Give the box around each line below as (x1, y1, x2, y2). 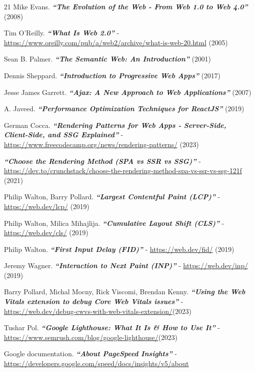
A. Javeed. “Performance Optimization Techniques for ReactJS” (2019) (4, 103, 244, 114)
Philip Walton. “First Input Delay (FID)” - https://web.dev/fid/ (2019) (4, 244, 234, 254)
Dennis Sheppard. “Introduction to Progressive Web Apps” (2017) (4, 70, 221, 80)
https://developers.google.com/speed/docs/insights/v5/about (4, 358, 189, 369)
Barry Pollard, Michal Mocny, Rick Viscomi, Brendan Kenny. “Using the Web (4, 286, 245, 297)
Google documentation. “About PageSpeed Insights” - (4, 348, 177, 359)
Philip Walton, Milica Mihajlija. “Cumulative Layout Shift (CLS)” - (4, 217, 225, 228)
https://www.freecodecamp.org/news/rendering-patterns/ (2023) (4, 139, 199, 149)
